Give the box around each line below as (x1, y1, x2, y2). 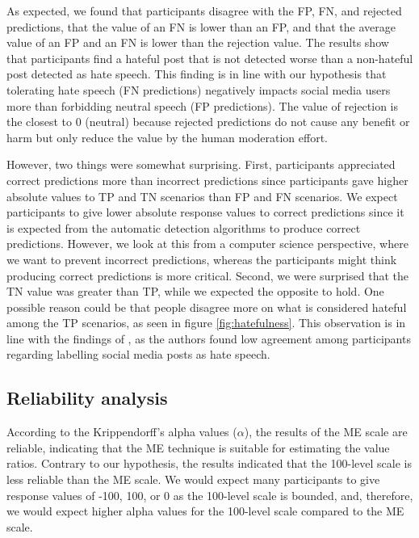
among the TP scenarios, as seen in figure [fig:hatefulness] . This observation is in (6, 314, 406, 331)
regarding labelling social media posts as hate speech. (6, 346, 270, 363)
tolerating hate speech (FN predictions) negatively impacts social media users (6, 81, 391, 98)
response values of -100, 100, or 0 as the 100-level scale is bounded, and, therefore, (6, 486, 413, 503)
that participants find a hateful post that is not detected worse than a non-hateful (6, 49, 413, 66)
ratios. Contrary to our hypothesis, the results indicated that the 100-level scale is (6, 455, 412, 472)
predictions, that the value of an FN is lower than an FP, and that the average (6, 18, 396, 35)
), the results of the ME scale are (244, 423, 408, 440)
